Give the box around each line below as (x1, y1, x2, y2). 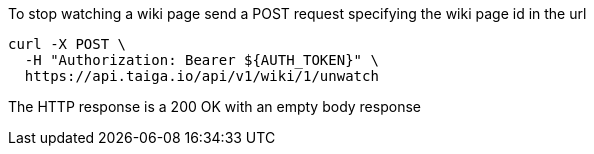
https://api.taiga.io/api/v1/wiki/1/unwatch (24, 68, 379, 84)
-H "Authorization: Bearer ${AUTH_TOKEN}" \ (24, 52, 379, 68)
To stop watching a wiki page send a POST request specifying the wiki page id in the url (8, 5, 587, 22)
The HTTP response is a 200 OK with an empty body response (8, 98, 421, 115)
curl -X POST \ (8, 36, 127, 52)
